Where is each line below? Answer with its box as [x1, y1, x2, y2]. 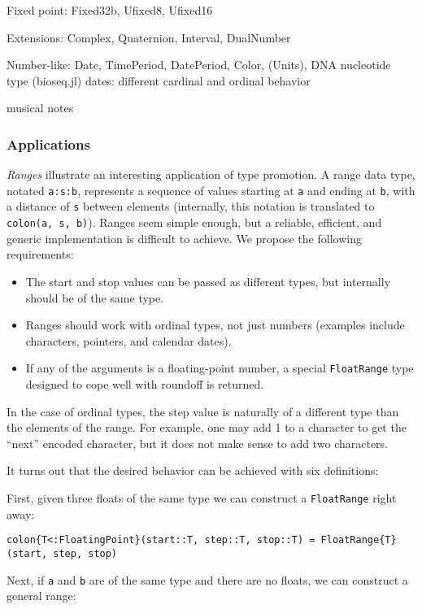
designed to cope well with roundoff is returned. [25, 375, 264, 392]
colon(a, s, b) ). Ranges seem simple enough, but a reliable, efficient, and [7, 214, 382, 231]
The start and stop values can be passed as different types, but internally [25, 272, 391, 289]
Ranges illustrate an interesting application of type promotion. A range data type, [7, 166, 415, 183]
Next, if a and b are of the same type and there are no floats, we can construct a [7, 571, 408, 588]
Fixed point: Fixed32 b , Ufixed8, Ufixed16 [7, 2, 213, 18]
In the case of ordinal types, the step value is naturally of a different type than [7, 402, 399, 420]
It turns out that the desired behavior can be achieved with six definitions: [7, 462, 379, 479]
